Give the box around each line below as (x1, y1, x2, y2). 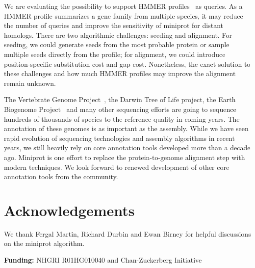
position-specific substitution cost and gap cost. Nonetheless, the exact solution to (4, 58, 251, 69)
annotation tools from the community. (4, 171, 118, 182)
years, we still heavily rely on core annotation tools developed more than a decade (4, 142, 251, 153)
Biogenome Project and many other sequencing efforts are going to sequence (4, 104, 236, 114)
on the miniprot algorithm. (4, 238, 85, 248)
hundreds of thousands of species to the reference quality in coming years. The (4, 113, 240, 124)
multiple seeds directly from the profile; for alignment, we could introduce (4, 49, 226, 59)
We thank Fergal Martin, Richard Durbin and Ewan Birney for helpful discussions (4, 228, 251, 239)
